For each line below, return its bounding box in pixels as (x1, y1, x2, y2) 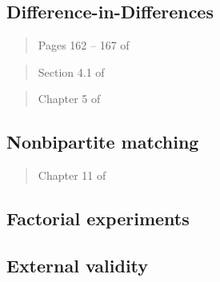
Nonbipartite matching (6, 129, 199, 154)
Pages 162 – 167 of (38, 37, 130, 54)
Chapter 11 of (38, 167, 106, 184)
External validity (6, 252, 149, 277)
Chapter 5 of (38, 90, 101, 107)
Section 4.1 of (38, 63, 105, 80)
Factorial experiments (6, 206, 190, 231)
